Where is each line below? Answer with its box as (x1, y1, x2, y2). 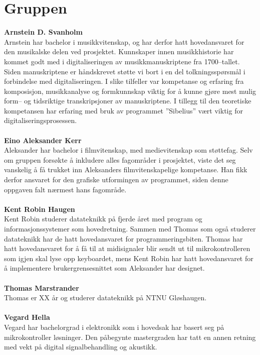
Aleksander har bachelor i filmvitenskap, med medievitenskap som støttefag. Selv (4, 145, 253, 155)
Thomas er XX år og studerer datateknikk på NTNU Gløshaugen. (4, 292, 207, 303)
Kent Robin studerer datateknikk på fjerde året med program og (4, 213, 202, 224)
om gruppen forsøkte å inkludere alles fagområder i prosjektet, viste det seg (4, 154, 236, 165)
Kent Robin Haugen (4, 203, 75, 214)
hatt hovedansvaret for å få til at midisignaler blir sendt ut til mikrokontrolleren (4, 243, 250, 254)
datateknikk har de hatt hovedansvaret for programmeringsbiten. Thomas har (4, 233, 243, 244)
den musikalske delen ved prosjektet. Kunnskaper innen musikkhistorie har (4, 46, 234, 57)
